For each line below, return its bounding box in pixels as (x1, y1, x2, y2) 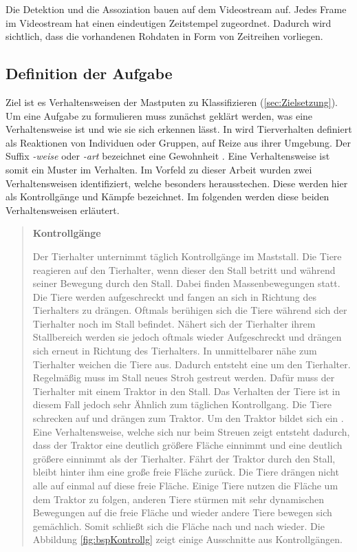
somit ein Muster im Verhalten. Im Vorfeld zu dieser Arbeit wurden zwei (6, 162, 312, 176)
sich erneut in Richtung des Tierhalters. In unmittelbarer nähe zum (32, 343, 317, 358)
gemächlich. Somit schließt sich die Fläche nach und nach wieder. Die (32, 518, 325, 533)
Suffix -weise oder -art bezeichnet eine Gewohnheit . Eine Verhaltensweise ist (6, 149, 330, 163)
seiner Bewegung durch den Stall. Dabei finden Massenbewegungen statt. (32, 276, 340, 290)
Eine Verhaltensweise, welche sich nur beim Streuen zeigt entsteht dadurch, (32, 424, 350, 438)
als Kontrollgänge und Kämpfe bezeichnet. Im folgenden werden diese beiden (6, 189, 329, 204)
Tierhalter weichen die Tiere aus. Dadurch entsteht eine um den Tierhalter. (32, 357, 351, 371)
